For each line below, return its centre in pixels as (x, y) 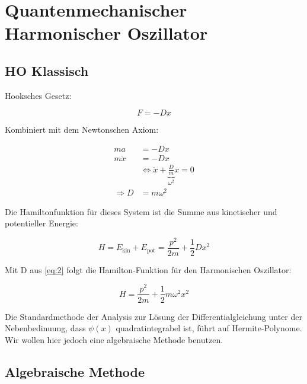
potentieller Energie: (41, 223)
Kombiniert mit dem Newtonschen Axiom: (82, 129)
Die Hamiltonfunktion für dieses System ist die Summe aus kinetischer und (141, 211)
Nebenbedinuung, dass (45, 328)
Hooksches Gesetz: (38, 95)
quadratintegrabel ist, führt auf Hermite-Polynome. (209, 328)
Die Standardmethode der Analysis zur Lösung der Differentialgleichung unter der (154, 316)
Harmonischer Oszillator (106, 33)
